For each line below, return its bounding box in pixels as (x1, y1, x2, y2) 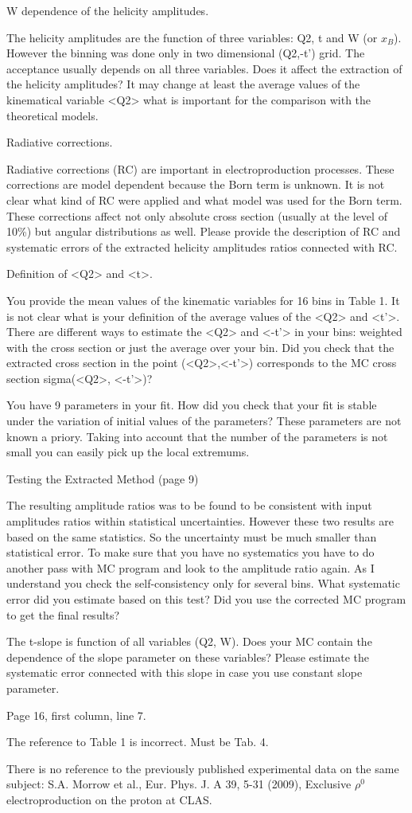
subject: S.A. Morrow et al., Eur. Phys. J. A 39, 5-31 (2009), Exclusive (6, 776, 352, 792)
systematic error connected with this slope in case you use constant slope (6, 664, 363, 681)
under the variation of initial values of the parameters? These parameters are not (6, 412, 402, 429)
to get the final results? (6, 606, 120, 623)
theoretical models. (6, 107, 99, 123)
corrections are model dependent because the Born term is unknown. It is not (6, 176, 385, 193)
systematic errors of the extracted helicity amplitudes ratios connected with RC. (6, 238, 398, 255)
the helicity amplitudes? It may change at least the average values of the (6, 76, 360, 92)
